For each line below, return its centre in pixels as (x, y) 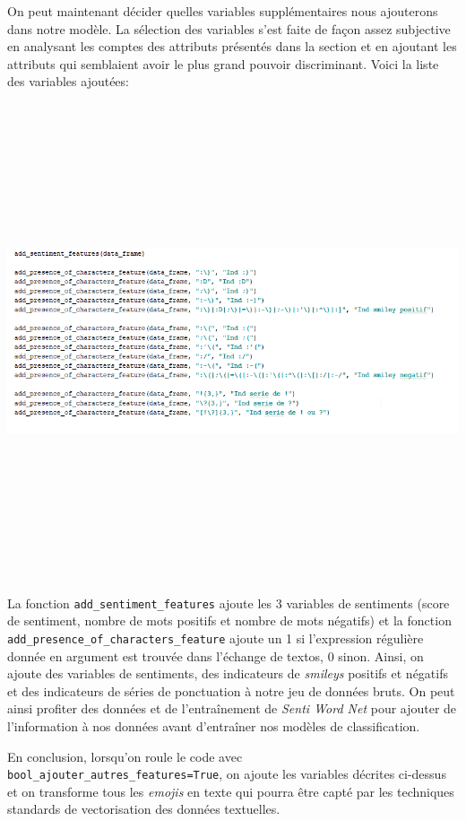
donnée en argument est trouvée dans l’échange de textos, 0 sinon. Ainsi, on (216, 655)
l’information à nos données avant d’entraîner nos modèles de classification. (214, 725)
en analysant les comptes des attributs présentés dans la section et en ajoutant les (232, 46)
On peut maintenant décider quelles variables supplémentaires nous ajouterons (223, 11)
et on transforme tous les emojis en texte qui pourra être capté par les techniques (231, 791)
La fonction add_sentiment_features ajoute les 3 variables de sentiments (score (229, 603)
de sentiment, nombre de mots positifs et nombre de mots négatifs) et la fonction (229, 620)
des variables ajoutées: (68, 81)
